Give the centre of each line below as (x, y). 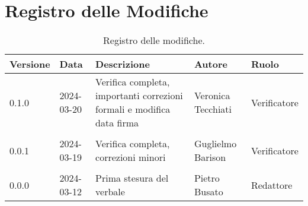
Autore (211, 64)
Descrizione (123, 64)
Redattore (272, 185)
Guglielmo (215, 144)
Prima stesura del (132, 178)
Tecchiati (213, 109)
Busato (208, 192)
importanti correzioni (139, 96)
